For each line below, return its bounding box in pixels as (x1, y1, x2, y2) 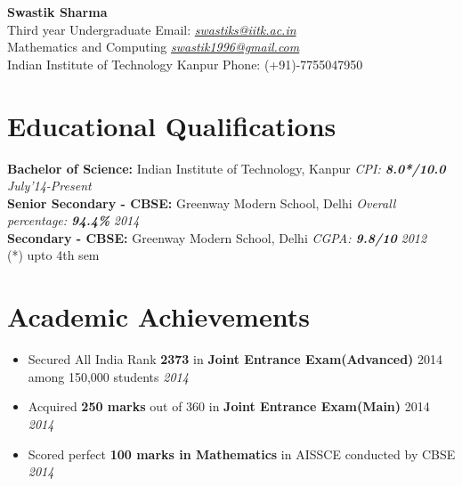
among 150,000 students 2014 (28, 367, 189, 385)
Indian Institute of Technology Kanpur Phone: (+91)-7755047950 (7, 54, 363, 73)
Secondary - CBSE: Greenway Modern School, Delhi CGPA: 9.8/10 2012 (7, 228, 427, 247)
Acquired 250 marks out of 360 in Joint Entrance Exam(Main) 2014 (28, 397, 430, 416)
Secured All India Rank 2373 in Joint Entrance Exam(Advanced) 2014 (28, 350, 443, 369)
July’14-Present (7, 176, 92, 195)
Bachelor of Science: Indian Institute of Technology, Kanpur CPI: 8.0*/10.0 (7, 158, 446, 177)
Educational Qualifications (7, 107, 336, 143)
